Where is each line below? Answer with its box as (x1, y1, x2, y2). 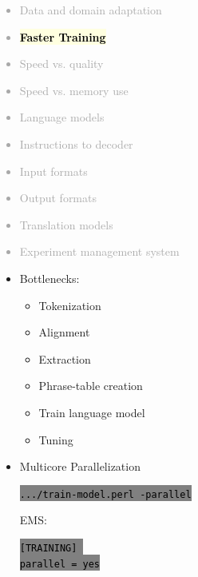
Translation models (19, 216, 113, 233)
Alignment (38, 324, 90, 340)
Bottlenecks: (19, 269, 80, 286)
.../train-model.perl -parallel (19, 488, 192, 500)
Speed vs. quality (19, 55, 104, 72)
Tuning (38, 431, 73, 448)
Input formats (19, 162, 88, 179)
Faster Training (19, 28, 106, 45)
